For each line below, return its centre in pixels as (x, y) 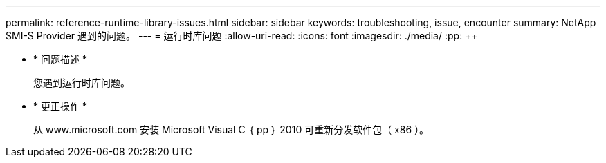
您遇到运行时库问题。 (82, 83)
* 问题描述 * (60, 59)
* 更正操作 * (60, 106)
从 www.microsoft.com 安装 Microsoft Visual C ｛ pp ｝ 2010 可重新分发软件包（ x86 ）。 (231, 130)
